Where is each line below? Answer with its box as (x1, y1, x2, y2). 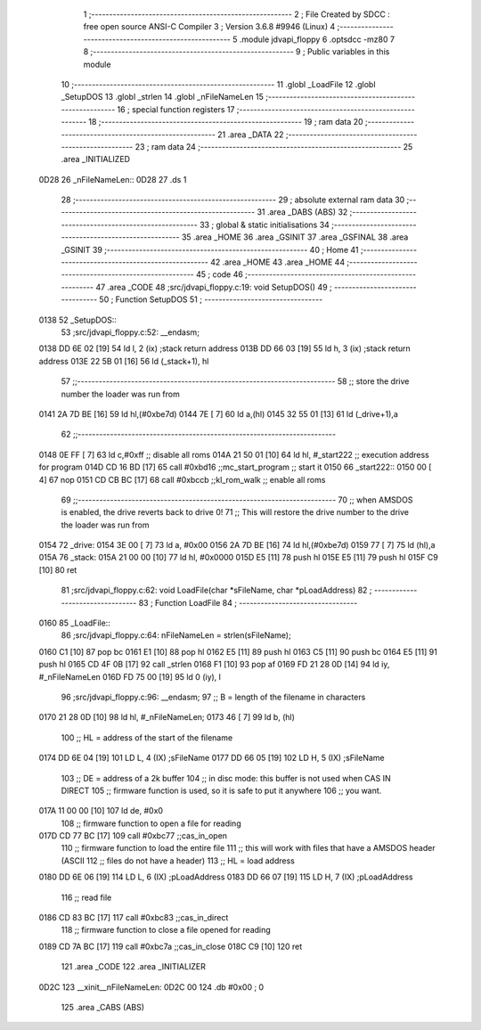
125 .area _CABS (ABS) (61, 1002, 145, 1012)
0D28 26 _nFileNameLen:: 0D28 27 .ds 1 (38, 174, 187, 184)
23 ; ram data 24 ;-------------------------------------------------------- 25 (135, 141, 413, 151)
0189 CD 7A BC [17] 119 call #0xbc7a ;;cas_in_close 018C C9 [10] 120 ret (38, 941, 303, 952)
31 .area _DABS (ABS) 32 (257, 207, 348, 217)
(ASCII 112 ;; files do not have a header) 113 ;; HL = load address (61, 855, 296, 866)
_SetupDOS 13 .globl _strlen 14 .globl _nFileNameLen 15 (61, 92, 265, 102)
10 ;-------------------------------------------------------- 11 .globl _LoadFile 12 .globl (61, 78, 376, 89)
